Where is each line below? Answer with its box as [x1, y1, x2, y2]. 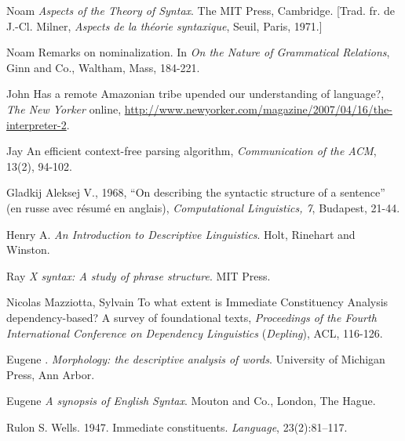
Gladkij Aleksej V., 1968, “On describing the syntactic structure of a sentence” [6, 184, 385, 201]
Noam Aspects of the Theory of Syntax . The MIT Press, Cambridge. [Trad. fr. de [6, 2, 395, 18]
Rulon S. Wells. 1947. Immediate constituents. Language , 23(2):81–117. [6, 418, 348, 435]
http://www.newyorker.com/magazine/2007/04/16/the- [124, 100, 392, 117]
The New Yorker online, [6, 100, 122, 117]
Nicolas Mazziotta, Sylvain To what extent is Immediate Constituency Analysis [6, 294, 389, 310]
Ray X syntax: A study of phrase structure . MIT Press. [6, 267, 271, 284]
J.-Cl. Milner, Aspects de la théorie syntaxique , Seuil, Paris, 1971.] [6, 17, 323, 34]
